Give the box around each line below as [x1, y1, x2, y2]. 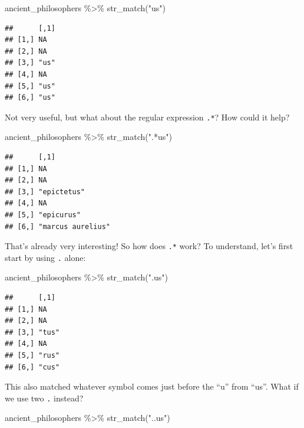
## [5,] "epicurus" [5, 210, 81, 219]
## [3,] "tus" [5, 328, 60, 336]
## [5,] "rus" [5, 351, 60, 360]
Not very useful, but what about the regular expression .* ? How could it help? [5, 110, 290, 123]
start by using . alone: [5, 251, 86, 263]
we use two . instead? [5, 391, 84, 404]
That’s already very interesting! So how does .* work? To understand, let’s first [5, 240, 293, 252]
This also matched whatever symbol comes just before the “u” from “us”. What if [5, 380, 299, 393]
